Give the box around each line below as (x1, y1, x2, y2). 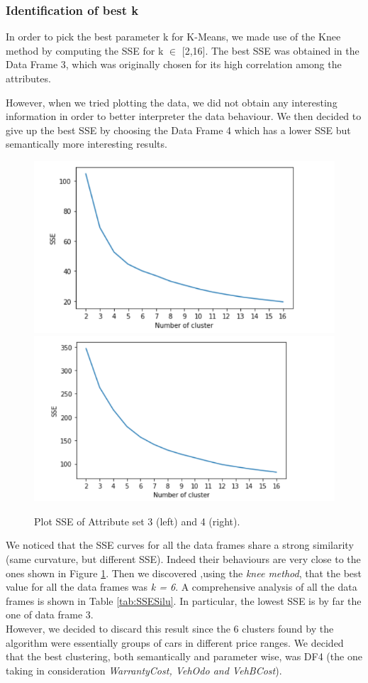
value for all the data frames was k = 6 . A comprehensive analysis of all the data (6, 579, 357, 594)
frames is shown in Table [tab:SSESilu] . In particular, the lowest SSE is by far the (6, 593, 362, 608)
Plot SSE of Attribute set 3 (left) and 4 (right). (34, 513, 240, 528)
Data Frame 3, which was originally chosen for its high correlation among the (6, 57, 342, 72)
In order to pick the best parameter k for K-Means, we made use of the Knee (6, 29, 341, 44)
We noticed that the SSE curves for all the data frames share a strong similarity (6, 537, 354, 552)
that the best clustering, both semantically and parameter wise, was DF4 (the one (6, 649, 362, 664)
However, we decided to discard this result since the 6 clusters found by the (6, 621, 334, 635)
